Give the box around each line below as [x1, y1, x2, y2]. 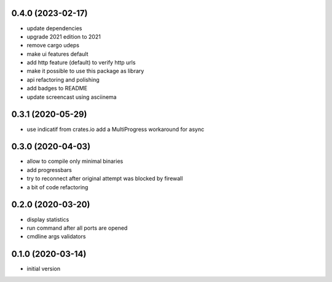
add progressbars [26, 166, 72, 173]
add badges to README [26, 85, 88, 92]
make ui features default [26, 50, 89, 58]
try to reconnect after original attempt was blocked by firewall [26, 175, 183, 182]
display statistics [26, 216, 69, 223]
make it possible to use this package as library [26, 68, 144, 75]
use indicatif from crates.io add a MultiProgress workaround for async [26, 125, 205, 133]
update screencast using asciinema [26, 93, 117, 101]
